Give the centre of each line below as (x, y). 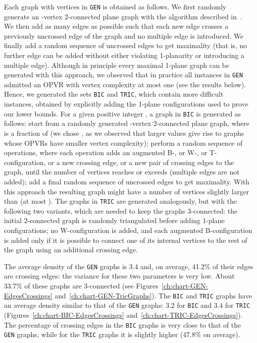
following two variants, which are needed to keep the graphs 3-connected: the (121, 210)
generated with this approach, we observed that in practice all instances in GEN (124, 75)
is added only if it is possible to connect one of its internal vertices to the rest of (126, 240)
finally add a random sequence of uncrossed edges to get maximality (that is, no (126, 45)
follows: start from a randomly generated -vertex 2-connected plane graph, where (127, 123)
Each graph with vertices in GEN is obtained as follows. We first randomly (115, 6)
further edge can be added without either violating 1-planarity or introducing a (124, 55)
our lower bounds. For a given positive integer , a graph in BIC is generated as (123, 113)
